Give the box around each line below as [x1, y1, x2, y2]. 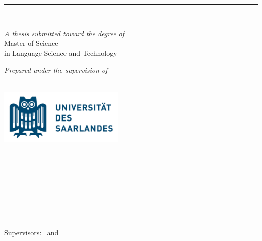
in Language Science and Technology [4, 47, 117, 58]
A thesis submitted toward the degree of [4, 28, 125, 38]
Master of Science [4, 38, 58, 48]
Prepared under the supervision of [4, 65, 108, 75]
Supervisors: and [4, 227, 59, 237]
